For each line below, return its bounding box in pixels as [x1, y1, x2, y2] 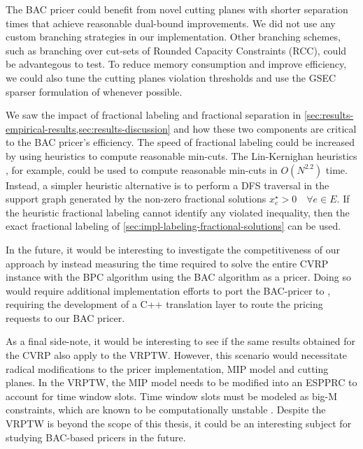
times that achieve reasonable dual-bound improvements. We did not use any [6, 15, 336, 30]
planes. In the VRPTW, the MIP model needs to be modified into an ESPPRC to [6, 375, 357, 390]
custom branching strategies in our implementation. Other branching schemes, [6, 29, 341, 44]
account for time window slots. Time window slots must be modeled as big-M [6, 388, 338, 403]
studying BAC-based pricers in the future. [6, 429, 186, 444]
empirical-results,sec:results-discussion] [6, 121, 171, 135]
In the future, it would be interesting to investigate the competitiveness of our [6, 242, 340, 256]
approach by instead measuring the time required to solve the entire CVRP [6, 256, 329, 270]
